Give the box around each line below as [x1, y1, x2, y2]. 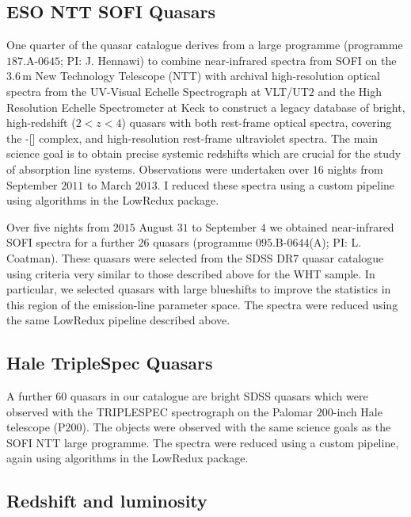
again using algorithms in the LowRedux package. [6, 450, 249, 466]
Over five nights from [6, 218, 110, 235]
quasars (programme [153, 234, 253, 251]
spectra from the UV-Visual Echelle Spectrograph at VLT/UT [6, 82, 309, 99]
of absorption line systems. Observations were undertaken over [6, 160, 310, 177]
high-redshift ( [6, 114, 76, 131]
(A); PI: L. [309, 234, 362, 251]
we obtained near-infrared [269, 218, 394, 235]
